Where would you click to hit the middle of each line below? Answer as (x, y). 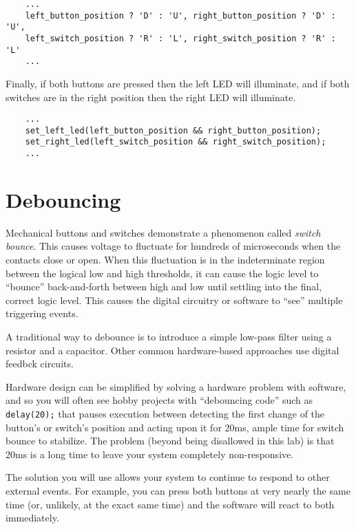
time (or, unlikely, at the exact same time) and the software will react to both (170, 504)
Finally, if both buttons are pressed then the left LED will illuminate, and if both (178, 83)
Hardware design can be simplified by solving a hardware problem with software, (176, 386)
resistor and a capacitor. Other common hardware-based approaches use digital (172, 350)
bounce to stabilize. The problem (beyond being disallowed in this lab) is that (170, 441)
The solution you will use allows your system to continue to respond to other (168, 477)
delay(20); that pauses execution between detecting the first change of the (165, 413)
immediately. (32, 518)
